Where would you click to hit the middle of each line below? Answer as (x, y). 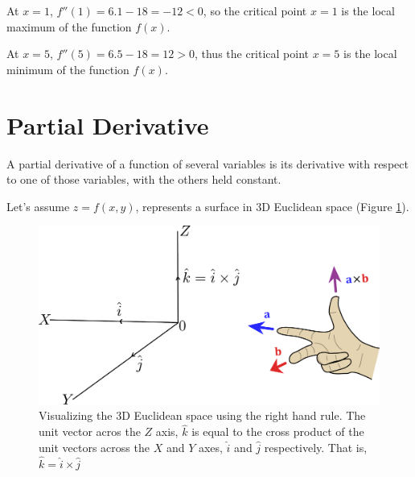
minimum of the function (68, 69)
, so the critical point (255, 10)
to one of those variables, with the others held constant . (144, 179)
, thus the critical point (252, 54)
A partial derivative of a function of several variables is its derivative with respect (207, 163)
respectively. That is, (316, 447)
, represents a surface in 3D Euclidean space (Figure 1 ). (272, 206)
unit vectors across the (94, 447)
